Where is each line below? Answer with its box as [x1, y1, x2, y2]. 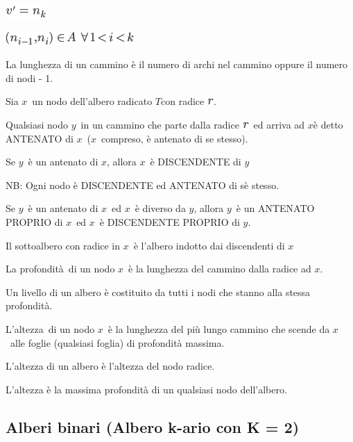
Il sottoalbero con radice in [6, 238, 121, 252]
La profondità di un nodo [6, 261, 115, 276]
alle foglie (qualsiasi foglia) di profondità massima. [10, 335, 225, 350]
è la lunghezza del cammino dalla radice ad [128, 261, 311, 276]
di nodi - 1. [6, 70, 53, 85]
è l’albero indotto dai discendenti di [133, 238, 285, 252]
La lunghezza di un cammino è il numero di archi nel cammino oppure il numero [6, 57, 348, 72]
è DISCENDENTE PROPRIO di [99, 214, 240, 229]
